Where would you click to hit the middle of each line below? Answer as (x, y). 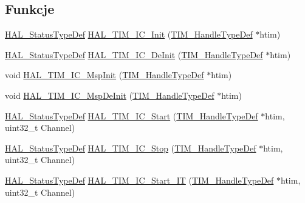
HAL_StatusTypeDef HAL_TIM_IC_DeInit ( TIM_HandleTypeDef (134, 54)
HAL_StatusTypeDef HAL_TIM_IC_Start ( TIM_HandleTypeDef (132, 115)
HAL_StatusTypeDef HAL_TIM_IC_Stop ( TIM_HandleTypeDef (131, 148)
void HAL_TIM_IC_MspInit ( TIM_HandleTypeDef (105, 75)
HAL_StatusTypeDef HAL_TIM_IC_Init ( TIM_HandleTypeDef (129, 34)
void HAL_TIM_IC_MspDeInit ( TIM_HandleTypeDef (110, 95)
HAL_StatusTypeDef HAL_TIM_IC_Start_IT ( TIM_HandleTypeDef (139, 180)
